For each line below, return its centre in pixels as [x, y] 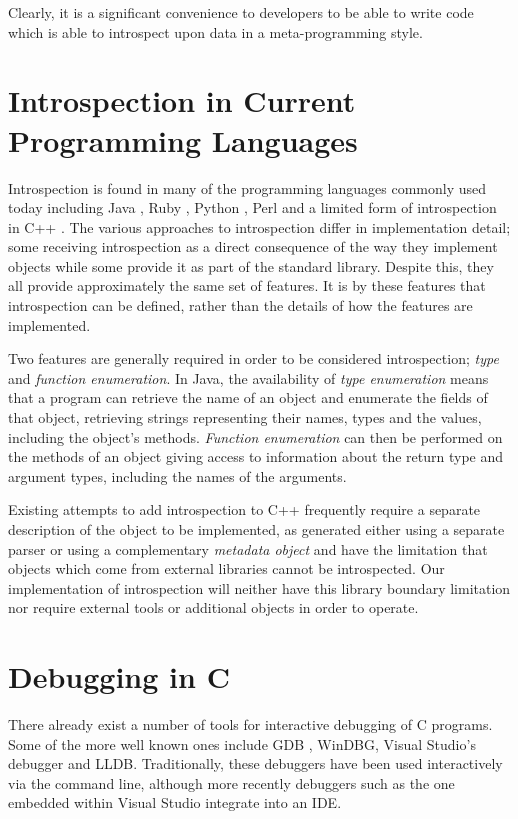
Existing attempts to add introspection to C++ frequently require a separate [244, 509]
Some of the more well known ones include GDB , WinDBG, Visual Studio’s [242, 743]
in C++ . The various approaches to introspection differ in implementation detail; [259, 226]
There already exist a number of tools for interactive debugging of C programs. [250, 724]
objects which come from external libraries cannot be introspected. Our [226, 568]
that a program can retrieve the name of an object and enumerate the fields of [248, 397]
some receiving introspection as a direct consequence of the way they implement [253, 246]
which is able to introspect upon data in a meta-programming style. [215, 31]
